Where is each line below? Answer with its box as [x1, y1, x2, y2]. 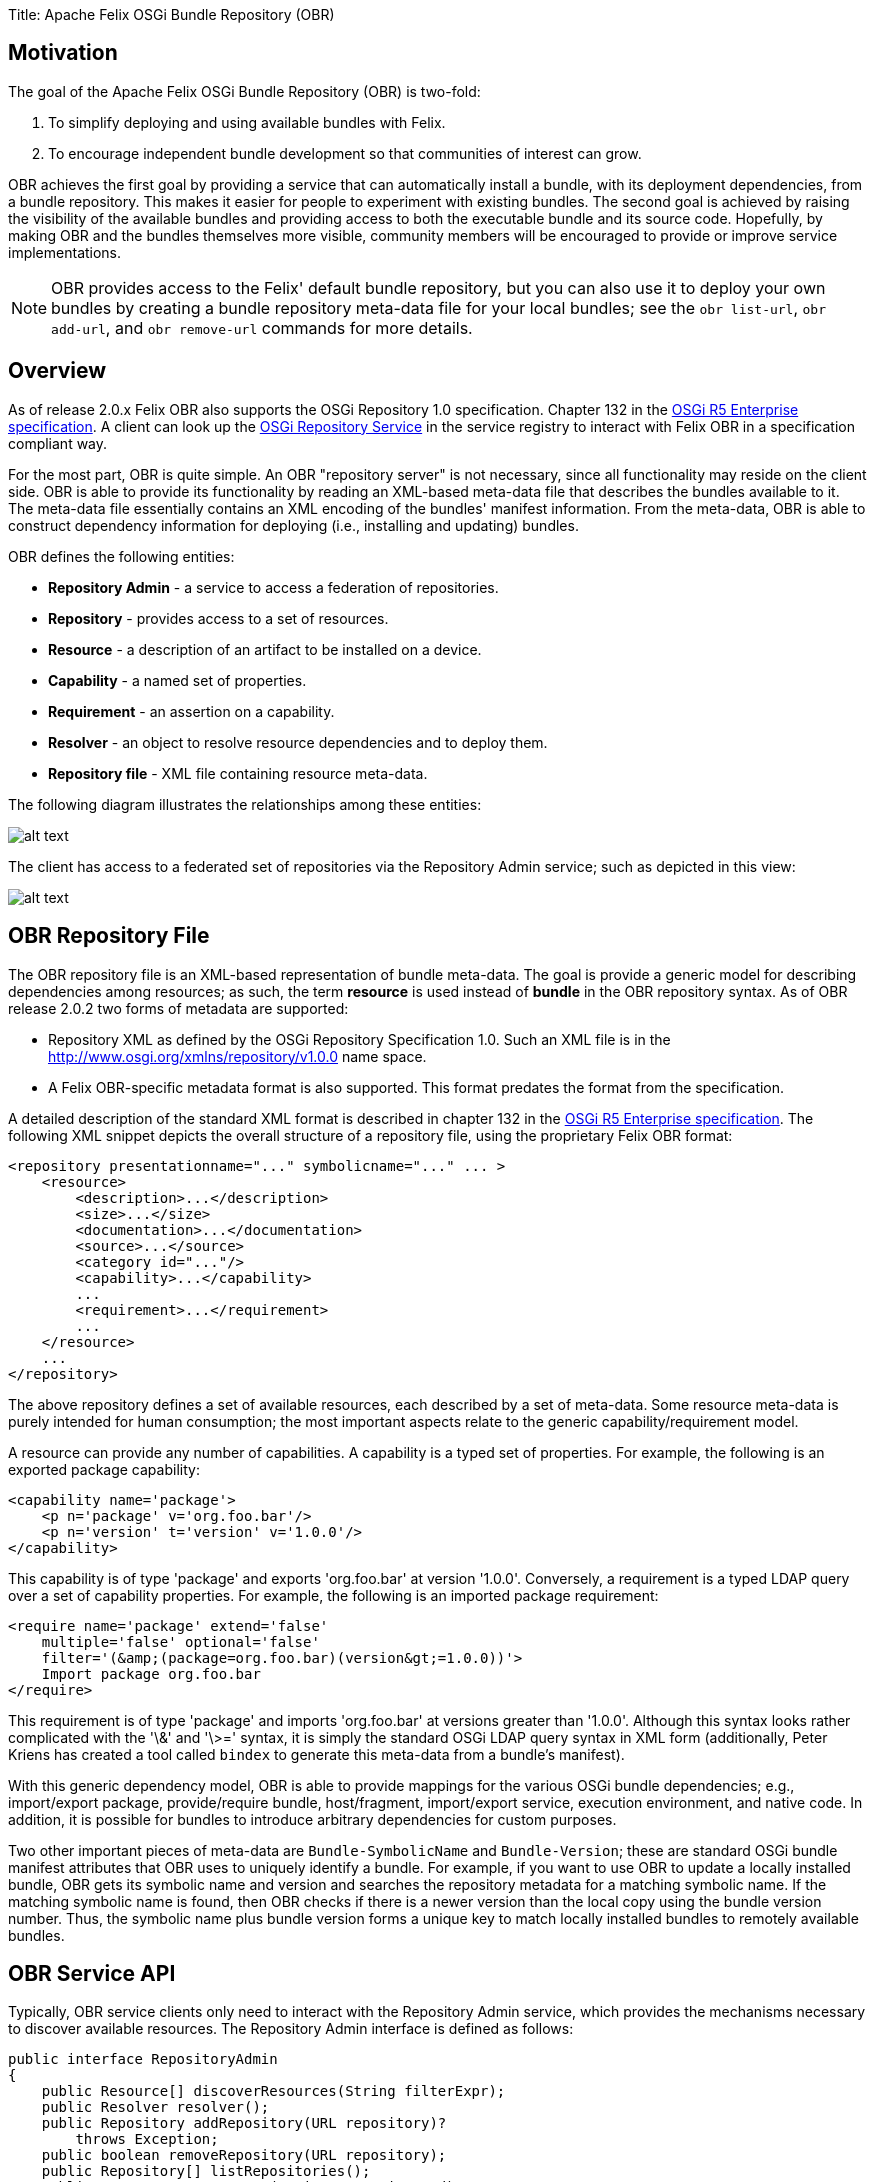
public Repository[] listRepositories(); [41, 2163, 371, 2180]
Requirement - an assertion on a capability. [48, 702, 335, 720]
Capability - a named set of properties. [48, 671, 307, 689]
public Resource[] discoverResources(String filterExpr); [41, 2083, 506, 2100]
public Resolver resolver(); [41, 2099, 270, 2116]
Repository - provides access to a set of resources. [48, 609, 389, 627]
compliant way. [8, 434, 108, 452]
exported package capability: [8, 1460, 200, 1478]
